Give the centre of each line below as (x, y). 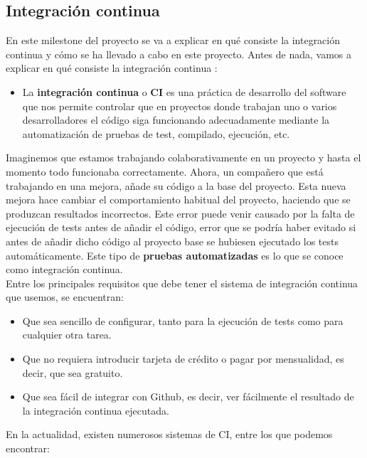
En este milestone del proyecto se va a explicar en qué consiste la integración (173, 40)
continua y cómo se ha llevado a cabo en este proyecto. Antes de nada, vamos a (179, 54)
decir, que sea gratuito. (73, 372)
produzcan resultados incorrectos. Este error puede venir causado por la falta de (180, 213)
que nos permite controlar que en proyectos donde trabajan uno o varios (180, 106)
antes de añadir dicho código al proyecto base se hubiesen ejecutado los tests (172, 241)
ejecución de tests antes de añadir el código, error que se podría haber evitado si (181, 227)
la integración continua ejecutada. (96, 410)
